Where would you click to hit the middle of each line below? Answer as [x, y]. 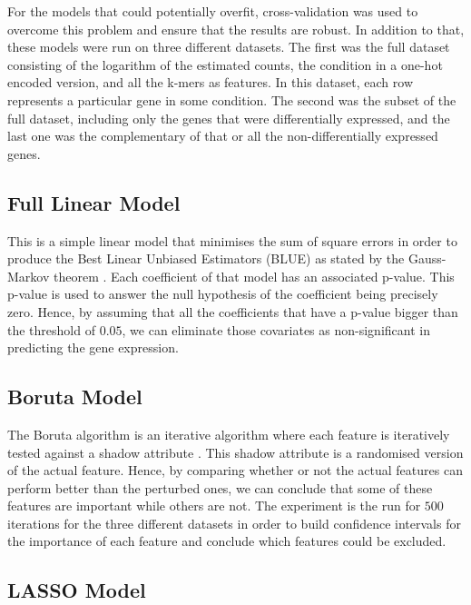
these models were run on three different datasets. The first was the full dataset [229, 47]
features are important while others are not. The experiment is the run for [214, 506]
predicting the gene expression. [93, 347]
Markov [29, 276]
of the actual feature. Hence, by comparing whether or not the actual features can [235, 470]
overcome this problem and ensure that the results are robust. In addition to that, [236, 29]
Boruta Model [75, 397]
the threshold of [51, 329]
